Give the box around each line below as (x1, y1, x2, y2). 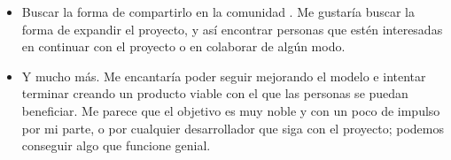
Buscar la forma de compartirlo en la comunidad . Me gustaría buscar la (21, 3, 416, 20)
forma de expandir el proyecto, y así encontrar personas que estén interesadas (21, 19, 443, 38)
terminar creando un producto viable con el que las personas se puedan (21, 84, 408, 103)
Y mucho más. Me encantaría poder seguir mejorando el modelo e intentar (21, 66, 426, 85)
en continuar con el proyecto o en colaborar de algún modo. (21, 37, 346, 56)
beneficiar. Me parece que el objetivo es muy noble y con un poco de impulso (21, 101, 440, 119)
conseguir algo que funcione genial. (21, 136, 211, 155)
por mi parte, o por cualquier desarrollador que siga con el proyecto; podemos (21, 118, 444, 137)
